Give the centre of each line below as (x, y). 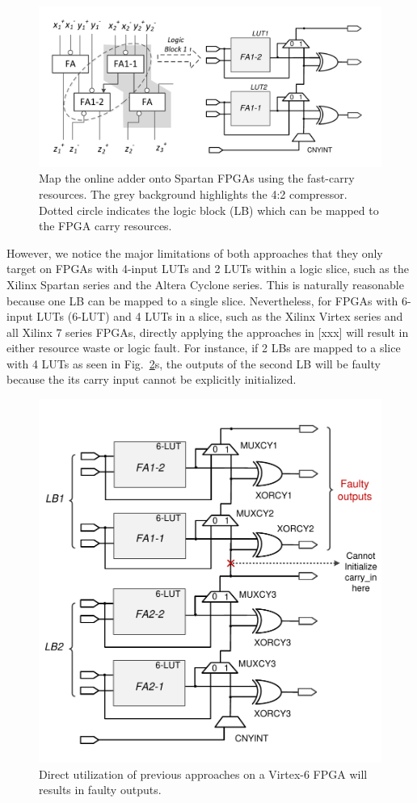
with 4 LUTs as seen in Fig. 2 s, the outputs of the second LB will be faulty (194, 363)
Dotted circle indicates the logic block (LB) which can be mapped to (209, 210)
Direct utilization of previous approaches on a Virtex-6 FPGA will (203, 774)
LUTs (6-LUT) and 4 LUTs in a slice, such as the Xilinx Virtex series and (220, 316)
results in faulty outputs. (100, 790)
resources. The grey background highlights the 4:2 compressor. (193, 193)
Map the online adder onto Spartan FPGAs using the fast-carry (197, 178)
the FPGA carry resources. (105, 226)
